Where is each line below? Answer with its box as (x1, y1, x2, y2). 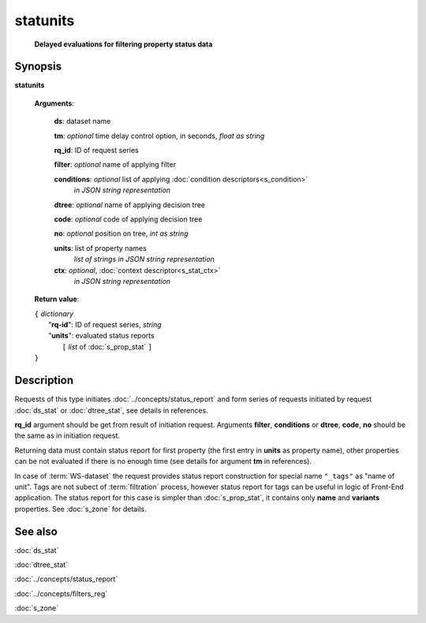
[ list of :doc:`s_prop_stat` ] (62, 341, 153, 351)
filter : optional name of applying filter (54, 160, 177, 170)
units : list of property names (54, 243, 148, 252)
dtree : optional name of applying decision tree (54, 200, 205, 209)
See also (14, 524, 58, 538)
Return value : (34, 294, 80, 304)
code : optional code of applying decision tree (54, 214, 203, 224)
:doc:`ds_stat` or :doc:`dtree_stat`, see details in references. (14, 405, 208, 415)
